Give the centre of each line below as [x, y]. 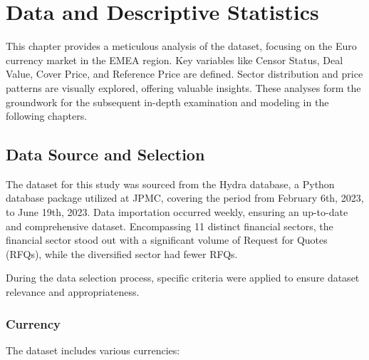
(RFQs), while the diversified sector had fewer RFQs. [122, 253]
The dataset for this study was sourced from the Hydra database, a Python [170, 184]
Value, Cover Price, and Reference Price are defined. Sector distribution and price [184, 74]
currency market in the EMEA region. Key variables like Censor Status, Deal [175, 60]
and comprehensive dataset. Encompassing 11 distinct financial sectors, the [170, 226]
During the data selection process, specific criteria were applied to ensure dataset [183, 278]
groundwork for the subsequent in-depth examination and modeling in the [167, 102]
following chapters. [47, 116]
